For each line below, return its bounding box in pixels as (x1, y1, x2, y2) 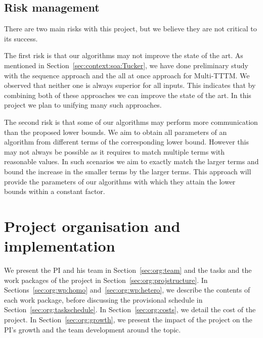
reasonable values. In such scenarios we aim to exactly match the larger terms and (4, 156, 259, 167)
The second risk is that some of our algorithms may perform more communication (4, 116, 258, 127)
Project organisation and (4, 215, 181, 236)
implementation (4, 235, 115, 256)
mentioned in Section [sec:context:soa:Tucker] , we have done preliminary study (4, 60, 248, 70)
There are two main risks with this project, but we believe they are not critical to (4, 23, 257, 34)
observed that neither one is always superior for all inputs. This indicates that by (4, 80, 256, 90)
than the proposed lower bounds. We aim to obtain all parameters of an (4, 126, 227, 137)
